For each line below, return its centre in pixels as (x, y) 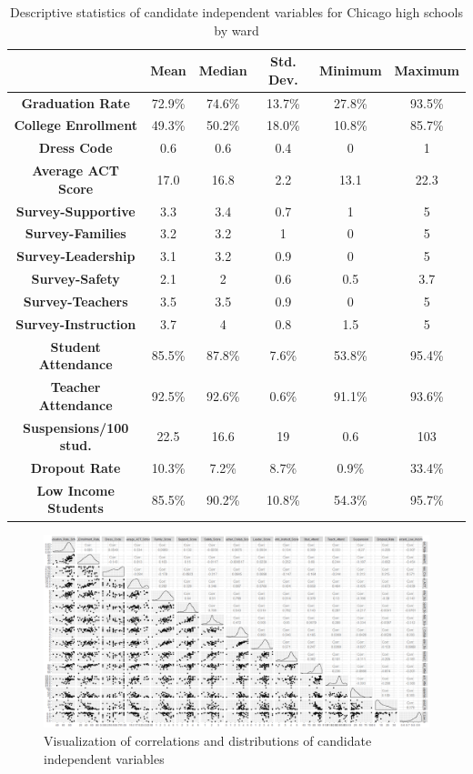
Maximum (427, 70)
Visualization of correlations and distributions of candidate (208, 740)
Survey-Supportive (75, 211)
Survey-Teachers (75, 301)
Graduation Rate (75, 102)
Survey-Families (75, 233)
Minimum (351, 70)
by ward (236, 30)
